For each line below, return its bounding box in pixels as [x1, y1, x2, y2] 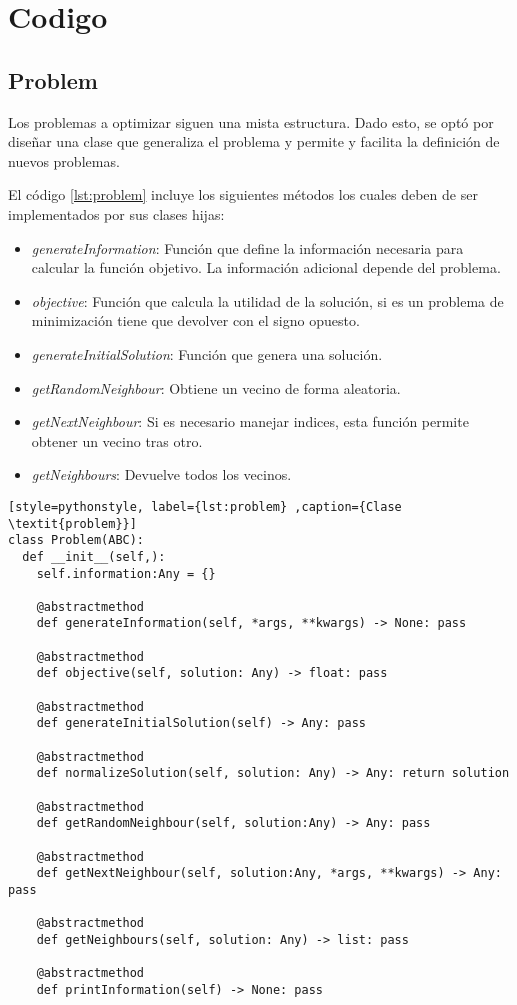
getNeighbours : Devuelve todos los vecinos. [31, 464, 292, 485]
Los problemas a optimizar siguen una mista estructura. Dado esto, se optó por [8, 111, 494, 132]
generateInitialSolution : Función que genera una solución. [31, 343, 383, 364]
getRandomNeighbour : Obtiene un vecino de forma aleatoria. [31, 377, 401, 398]
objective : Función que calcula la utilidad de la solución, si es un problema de [31, 290, 504, 311]
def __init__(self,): [22, 549, 166, 564]
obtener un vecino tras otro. [31, 430, 203, 451]
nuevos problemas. [8, 150, 120, 171]
